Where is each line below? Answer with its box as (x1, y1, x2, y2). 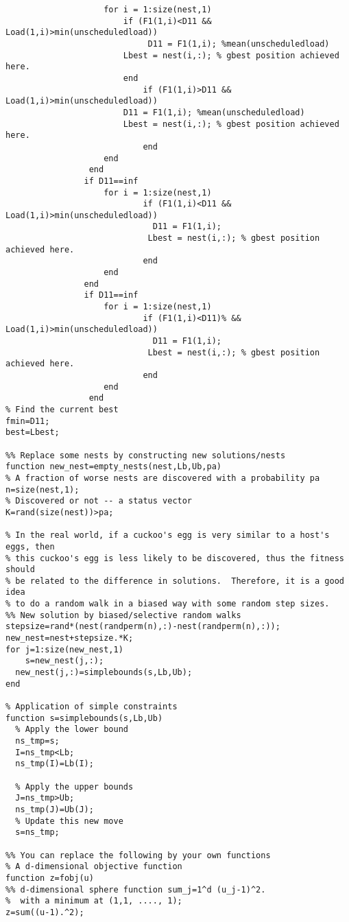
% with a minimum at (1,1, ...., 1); (5, 896, 182, 906)
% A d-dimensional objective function (5, 862, 182, 872)
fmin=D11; (5, 416, 50, 426)
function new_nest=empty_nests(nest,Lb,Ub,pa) (5, 462, 221, 472)
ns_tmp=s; (15, 736, 60, 746)
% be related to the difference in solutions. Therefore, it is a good (5, 576, 344, 586)
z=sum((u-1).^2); (5, 907, 84, 917)
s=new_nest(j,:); (25, 656, 104, 666)
